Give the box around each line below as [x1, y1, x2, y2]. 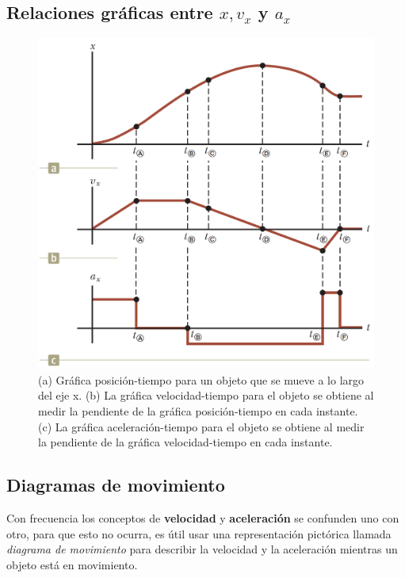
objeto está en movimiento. [6, 556, 138, 572]
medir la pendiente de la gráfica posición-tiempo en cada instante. [38, 402, 358, 419]
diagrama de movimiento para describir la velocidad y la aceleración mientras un [6, 541, 398, 557]
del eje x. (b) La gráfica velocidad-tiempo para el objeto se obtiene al [38, 387, 374, 404]
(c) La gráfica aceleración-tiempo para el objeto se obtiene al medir [38, 418, 365, 434]
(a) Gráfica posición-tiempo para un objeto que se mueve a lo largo [38, 371, 365, 388]
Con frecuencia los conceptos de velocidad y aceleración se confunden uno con [6, 509, 399, 526]
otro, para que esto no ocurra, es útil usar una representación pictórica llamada [6, 525, 392, 542]
